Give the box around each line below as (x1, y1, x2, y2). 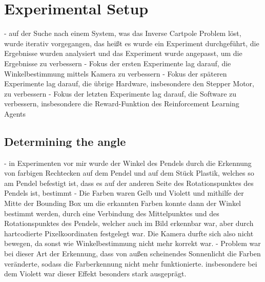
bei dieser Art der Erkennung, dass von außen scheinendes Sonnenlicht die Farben (4, 248, 261, 259)
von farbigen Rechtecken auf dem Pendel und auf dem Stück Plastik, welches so (4, 167, 254, 178)
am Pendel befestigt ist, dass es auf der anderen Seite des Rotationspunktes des (4, 177, 254, 188)
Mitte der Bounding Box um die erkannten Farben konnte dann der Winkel (4, 198, 241, 209)
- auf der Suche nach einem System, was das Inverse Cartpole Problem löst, (4, 28, 241, 39)
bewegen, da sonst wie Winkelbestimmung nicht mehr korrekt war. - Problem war (4, 238, 261, 249)
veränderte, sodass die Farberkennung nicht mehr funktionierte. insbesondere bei (4, 258, 257, 269)
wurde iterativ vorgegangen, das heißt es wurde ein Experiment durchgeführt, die (4, 37, 259, 48)
